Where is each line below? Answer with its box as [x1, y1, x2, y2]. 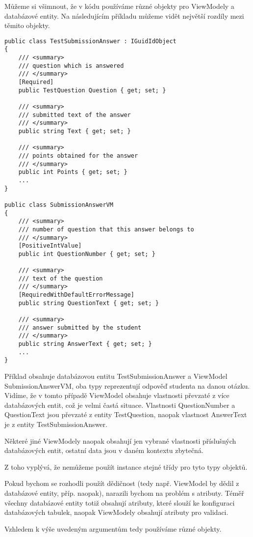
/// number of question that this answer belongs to [18, 226, 194, 233]
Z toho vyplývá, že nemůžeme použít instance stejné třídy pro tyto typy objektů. [4, 461, 248, 472]
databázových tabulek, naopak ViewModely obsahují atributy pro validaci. [4, 507, 228, 517]
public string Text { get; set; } [18, 128, 131, 135]
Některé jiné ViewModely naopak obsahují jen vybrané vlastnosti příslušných [4, 435, 236, 446]
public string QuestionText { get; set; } [18, 299, 159, 307]
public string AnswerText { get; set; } [18, 340, 152, 348]
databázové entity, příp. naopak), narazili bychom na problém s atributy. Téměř [4, 487, 244, 498]
